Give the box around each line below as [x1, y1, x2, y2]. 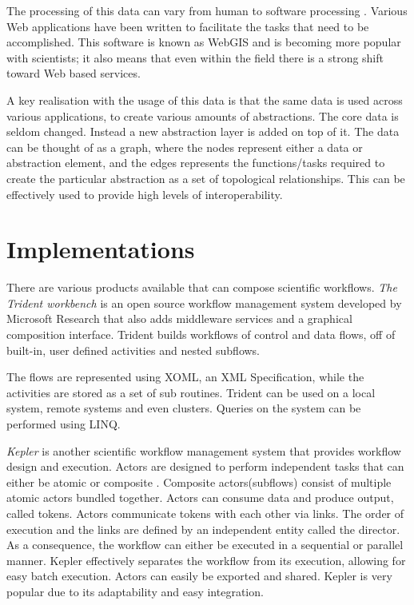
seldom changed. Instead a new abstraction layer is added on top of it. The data [6, 123, 400, 140]
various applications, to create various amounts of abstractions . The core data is [6, 107, 399, 124]
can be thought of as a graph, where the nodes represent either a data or [6, 138, 363, 155]
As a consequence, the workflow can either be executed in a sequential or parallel [6, 536, 404, 553]
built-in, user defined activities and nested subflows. [6, 341, 261, 358]
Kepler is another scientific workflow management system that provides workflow [6, 442, 401, 459]
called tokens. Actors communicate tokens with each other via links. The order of [6, 504, 404, 521]
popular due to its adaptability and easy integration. [6, 583, 264, 599]
